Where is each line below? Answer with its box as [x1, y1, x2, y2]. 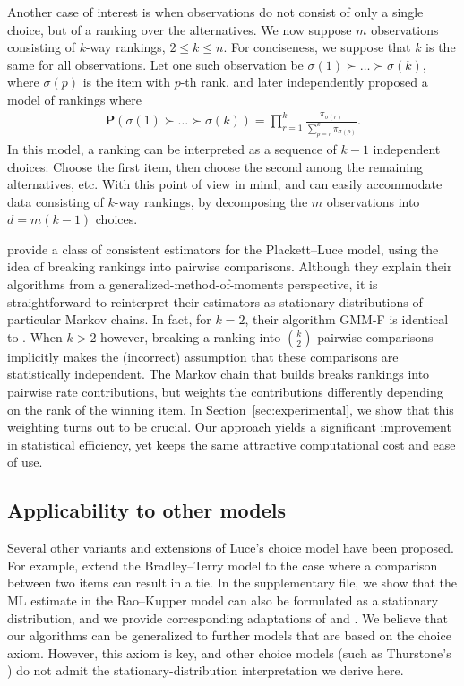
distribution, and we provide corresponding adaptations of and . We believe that [7, 608, 449, 627]
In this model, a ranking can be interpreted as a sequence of [7, 139, 337, 158]
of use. [7, 452, 43, 471]
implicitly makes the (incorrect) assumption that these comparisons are [7, 347, 399, 365]
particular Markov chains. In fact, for [7, 310, 211, 329]
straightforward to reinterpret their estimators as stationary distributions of [7, 292, 423, 311]
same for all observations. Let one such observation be [7, 55, 304, 73]
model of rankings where [7, 90, 142, 108]
